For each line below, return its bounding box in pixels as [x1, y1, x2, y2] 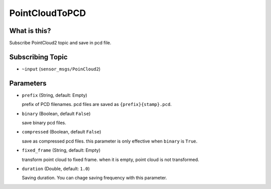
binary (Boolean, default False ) [22, 110, 91, 116]
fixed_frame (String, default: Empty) [22, 147, 101, 153]
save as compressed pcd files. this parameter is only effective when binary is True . [22, 138, 198, 144]
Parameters [9, 79, 47, 87]
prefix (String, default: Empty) [22, 92, 87, 98]
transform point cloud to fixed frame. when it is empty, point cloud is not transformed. [22, 156, 199, 162]
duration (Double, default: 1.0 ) [22, 165, 90, 171]
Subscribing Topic [9, 52, 68, 61]
